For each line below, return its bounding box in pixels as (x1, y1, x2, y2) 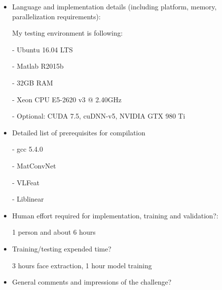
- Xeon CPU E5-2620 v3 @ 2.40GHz (12, 94, 122, 104)
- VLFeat (12, 177, 40, 187)
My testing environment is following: (12, 28, 123, 38)
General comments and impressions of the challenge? (12, 277, 172, 287)
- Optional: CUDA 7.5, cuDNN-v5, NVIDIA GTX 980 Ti (12, 111, 185, 121)
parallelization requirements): (12, 11, 101, 21)
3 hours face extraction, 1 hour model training (12, 260, 152, 270)
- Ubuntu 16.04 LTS (12, 44, 73, 54)
